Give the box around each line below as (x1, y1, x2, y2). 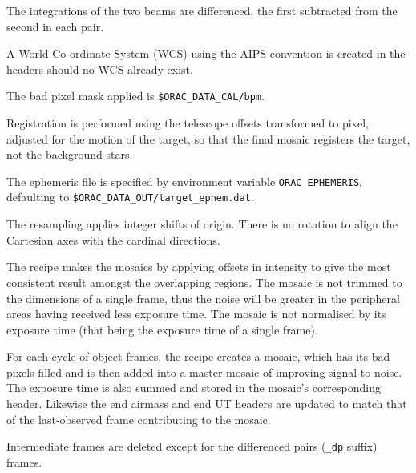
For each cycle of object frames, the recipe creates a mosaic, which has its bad (6, 348, 390, 365)
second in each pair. (6, 18, 104, 34)
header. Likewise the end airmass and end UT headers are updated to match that (6, 395, 407, 412)
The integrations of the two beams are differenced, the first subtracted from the (6, 2, 398, 18)
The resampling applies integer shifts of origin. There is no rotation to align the (6, 216, 398, 232)
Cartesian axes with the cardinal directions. (6, 231, 220, 248)
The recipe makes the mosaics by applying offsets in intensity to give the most (6, 258, 391, 275)
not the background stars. (6, 146, 133, 163)
